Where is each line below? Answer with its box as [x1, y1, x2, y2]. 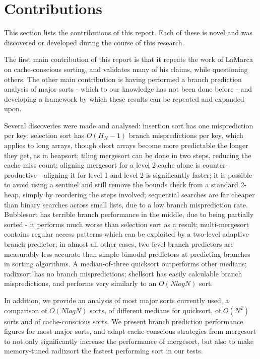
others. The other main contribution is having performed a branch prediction [4, 74, 242, 84]
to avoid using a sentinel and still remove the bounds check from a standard [4, 179, 238, 190]
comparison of [4, 305, 47, 315]
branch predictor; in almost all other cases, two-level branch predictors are [4, 239, 234, 249]
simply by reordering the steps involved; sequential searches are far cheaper [23, 189, 255, 200]
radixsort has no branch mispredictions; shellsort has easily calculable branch [4, 268, 242, 278]
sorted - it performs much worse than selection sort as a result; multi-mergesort [4, 219, 249, 229]
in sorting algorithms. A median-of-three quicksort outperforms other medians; [4, 258, 247, 269]
